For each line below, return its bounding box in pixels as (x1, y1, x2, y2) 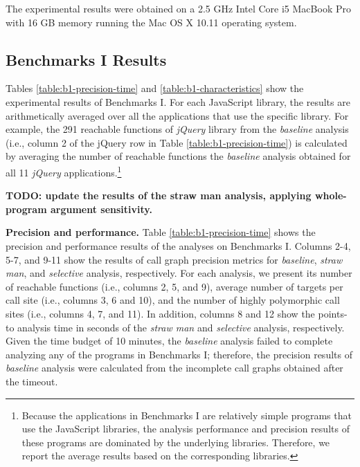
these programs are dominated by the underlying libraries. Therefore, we (21, 434, 330, 449)
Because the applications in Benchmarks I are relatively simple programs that (21, 408, 352, 422)
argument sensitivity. (50, 201, 152, 216)
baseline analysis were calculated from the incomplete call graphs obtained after (6, 360, 343, 375)
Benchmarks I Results (6, 48, 167, 70)
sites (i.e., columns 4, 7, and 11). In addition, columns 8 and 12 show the (6, 306, 315, 320)
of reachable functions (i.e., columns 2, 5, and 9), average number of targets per (6, 279, 343, 293)
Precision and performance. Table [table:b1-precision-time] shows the (6, 225, 316, 239)
